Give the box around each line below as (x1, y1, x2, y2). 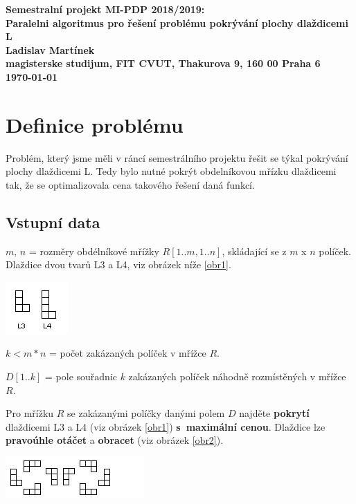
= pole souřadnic (45, 369, 117, 384)
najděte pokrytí (239, 406, 310, 420)
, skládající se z (222, 243, 287, 258)
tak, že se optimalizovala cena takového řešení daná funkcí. (6, 177, 255, 192)
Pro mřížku (6, 406, 54, 420)
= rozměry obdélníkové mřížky (28, 243, 159, 258)
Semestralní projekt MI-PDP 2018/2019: (6, 2, 205, 16)
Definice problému (6, 110, 184, 138)
